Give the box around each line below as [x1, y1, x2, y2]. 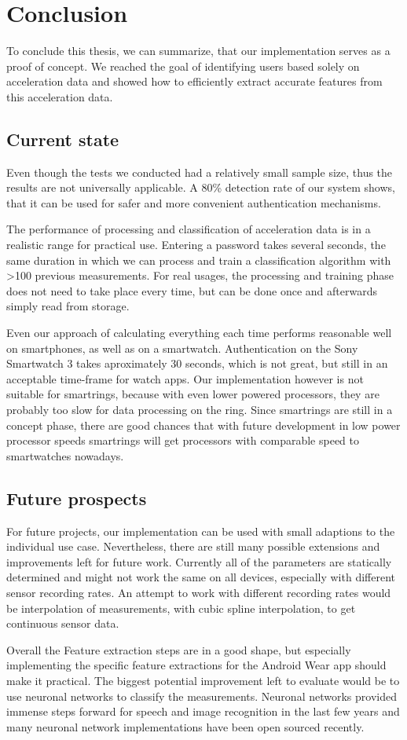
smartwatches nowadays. [6, 447, 124, 463]
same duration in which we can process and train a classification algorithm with [6, 251, 391, 268]
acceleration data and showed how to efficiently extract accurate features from [6, 73, 383, 90]
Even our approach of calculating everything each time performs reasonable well [6, 324, 392, 341]
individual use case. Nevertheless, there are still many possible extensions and [6, 538, 380, 555]
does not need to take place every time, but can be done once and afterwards [6, 282, 377, 299]
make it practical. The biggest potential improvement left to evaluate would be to [6, 672, 400, 688]
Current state [6, 126, 119, 151]
